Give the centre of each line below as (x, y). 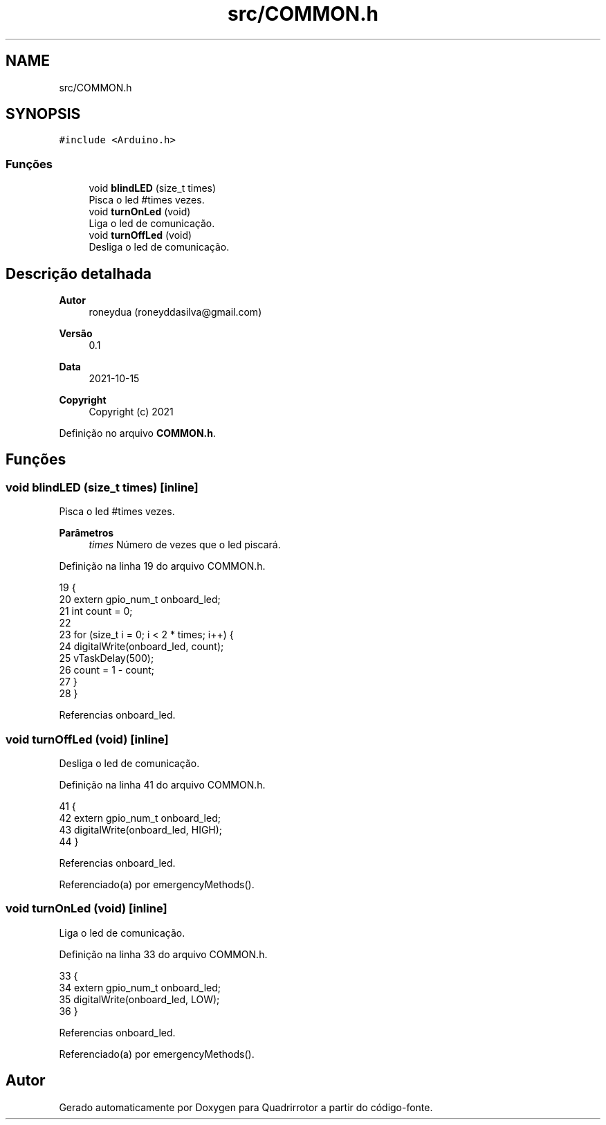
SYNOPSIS (43, 114)
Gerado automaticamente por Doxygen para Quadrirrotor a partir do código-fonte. (246, 1107)
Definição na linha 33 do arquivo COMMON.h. (163, 954)
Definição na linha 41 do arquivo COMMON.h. (162, 785)
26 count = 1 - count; (107, 670)
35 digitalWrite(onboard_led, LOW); (139, 999)
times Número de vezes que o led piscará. (185, 545)
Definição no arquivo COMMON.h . (138, 433)
